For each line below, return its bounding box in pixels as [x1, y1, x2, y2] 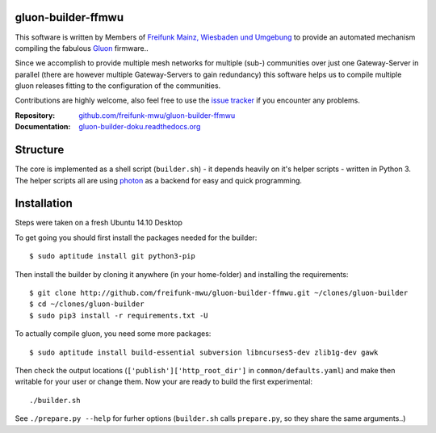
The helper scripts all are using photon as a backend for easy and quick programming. [15, 175, 303, 185]
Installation [15, 196, 73, 210]
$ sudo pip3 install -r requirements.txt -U [29, 311, 209, 320]
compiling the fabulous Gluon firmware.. [15, 43, 149, 53]
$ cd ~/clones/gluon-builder [29, 300, 145, 309]
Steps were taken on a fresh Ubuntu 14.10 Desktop [15, 218, 183, 228]
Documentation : [15, 122, 71, 132]
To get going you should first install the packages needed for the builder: [15, 233, 258, 242]
